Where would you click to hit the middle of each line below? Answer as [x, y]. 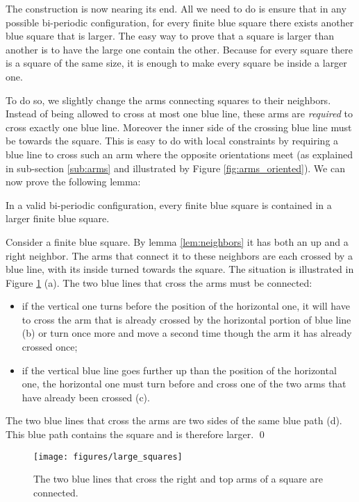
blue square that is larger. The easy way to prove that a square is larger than [170, 36]
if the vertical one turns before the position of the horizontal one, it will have [186, 306]
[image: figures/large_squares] [108, 457]
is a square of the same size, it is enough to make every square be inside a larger [176, 63]
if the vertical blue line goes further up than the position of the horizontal [179, 370]
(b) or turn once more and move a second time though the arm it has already [187, 333]
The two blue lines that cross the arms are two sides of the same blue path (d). [174, 420]
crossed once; [50, 347]
